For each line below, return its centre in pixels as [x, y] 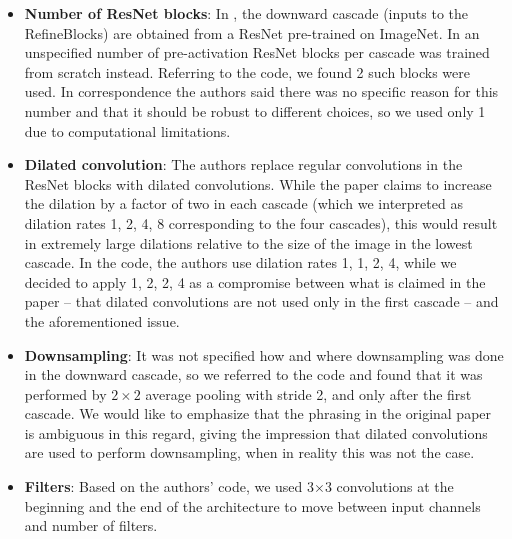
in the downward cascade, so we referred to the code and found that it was [253, 374]
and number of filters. [91, 525]
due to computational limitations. [127, 130]
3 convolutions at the [389, 486]
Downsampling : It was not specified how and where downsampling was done [264, 354]
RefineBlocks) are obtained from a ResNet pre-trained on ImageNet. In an [252, 32]
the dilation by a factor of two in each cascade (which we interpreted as [243, 203]
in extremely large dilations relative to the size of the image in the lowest [248, 242]
